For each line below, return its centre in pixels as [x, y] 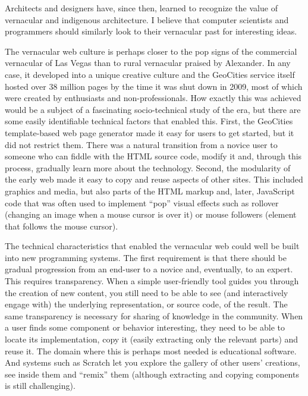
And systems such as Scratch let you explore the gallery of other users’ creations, [153, 362]
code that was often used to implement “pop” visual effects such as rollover [142, 202]
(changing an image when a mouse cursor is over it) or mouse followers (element [151, 214]
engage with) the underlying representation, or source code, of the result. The [146, 304]
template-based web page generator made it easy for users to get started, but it [150, 132]
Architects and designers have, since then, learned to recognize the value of [141, 8]
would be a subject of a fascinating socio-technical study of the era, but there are [153, 109]
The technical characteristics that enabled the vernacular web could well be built [152, 246]
